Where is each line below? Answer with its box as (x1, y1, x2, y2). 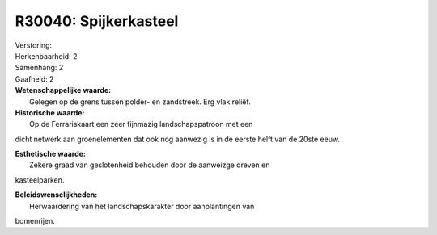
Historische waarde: (15, 107, 85, 117)
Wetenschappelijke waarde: (15, 86, 112, 95)
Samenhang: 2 (15, 63, 64, 73)
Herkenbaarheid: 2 (15, 51, 78, 61)
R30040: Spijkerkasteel (15, 12, 179, 30)
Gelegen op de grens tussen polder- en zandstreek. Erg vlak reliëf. (29, 97, 251, 107)
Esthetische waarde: (15, 149, 87, 159)
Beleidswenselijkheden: (15, 190, 98, 199)
